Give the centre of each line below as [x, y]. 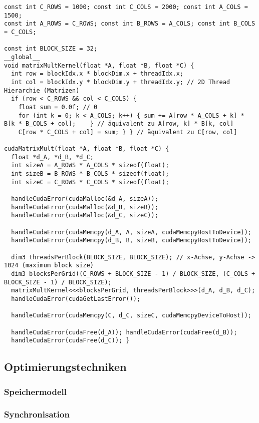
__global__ [22, 57]
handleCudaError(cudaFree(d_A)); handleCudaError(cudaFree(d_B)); [124, 332]
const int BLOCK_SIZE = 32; [51, 49]
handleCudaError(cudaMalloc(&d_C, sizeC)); [85, 216]
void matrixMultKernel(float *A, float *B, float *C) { [99, 65]
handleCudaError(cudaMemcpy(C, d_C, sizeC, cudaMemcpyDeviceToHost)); [131, 316]
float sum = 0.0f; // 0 [58, 107]
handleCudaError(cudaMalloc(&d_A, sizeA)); [85, 199]
